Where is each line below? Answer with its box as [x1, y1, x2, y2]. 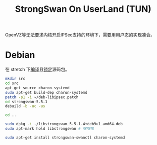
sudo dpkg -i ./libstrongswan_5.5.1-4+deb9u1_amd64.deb [5, 122, 123, 127]
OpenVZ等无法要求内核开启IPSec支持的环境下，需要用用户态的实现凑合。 [5, 32, 155, 38]
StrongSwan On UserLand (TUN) [15, 3, 152, 15]
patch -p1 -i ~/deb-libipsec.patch [5, 95, 79, 100]
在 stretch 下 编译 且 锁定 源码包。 [5, 67, 70, 72]
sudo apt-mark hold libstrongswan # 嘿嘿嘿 [5, 126, 94, 131]
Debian [5, 49, 35, 61]
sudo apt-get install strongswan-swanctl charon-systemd [5, 135, 125, 140]
